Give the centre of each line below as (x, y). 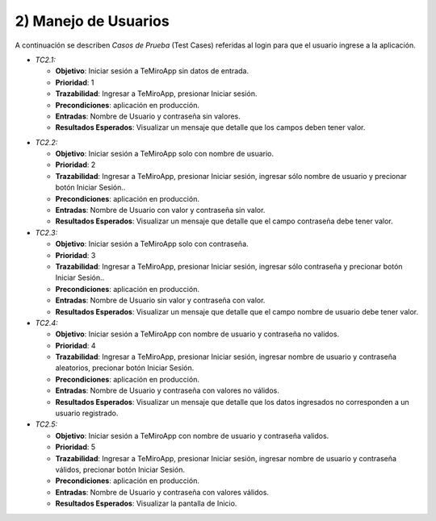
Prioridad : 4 (75, 345)
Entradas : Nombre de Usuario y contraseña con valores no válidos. (168, 390)
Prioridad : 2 (75, 165)
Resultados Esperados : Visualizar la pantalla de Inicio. (146, 503)
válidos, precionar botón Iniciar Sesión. (120, 469)
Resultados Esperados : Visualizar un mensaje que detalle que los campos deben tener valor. (210, 127)
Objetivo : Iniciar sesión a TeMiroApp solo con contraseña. (152, 244)
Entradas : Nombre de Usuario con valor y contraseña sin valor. (160, 210)
